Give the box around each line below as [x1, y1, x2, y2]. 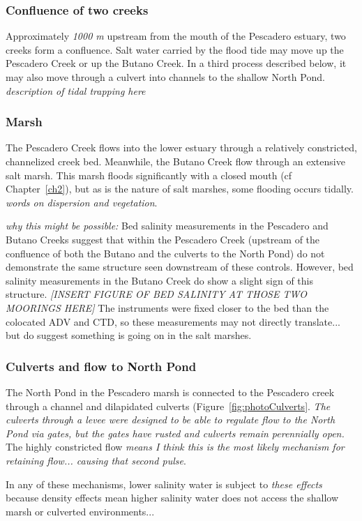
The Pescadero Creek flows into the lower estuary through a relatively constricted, [6, 140, 357, 155]
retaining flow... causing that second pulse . [6, 453, 186, 467]
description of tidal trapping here [6, 83, 146, 98]
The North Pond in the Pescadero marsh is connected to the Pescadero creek [6, 384, 335, 399]
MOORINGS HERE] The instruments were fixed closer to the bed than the [6, 300, 329, 315]
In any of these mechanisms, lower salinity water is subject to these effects [6, 476, 322, 491]
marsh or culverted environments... [6, 504, 155, 518]
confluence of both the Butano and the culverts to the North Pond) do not [6, 246, 325, 260]
